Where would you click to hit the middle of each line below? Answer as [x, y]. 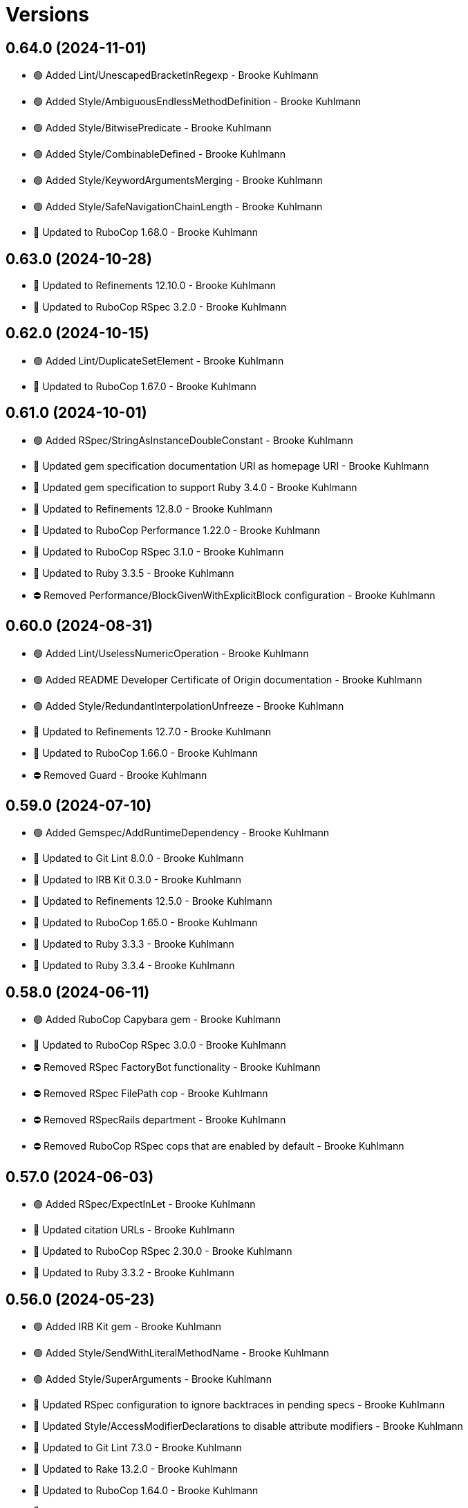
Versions [47, 15]
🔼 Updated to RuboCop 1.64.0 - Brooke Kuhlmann [146, 1490]
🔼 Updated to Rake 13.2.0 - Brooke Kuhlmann [136, 1469]
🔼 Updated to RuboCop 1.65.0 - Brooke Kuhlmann [146, 923]
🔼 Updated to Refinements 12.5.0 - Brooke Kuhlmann [153, 901]
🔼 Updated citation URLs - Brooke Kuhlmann [134, 1230]
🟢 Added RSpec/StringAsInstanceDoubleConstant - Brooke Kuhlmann [193, 440]
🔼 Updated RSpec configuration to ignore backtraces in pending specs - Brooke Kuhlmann [239, 1404]
